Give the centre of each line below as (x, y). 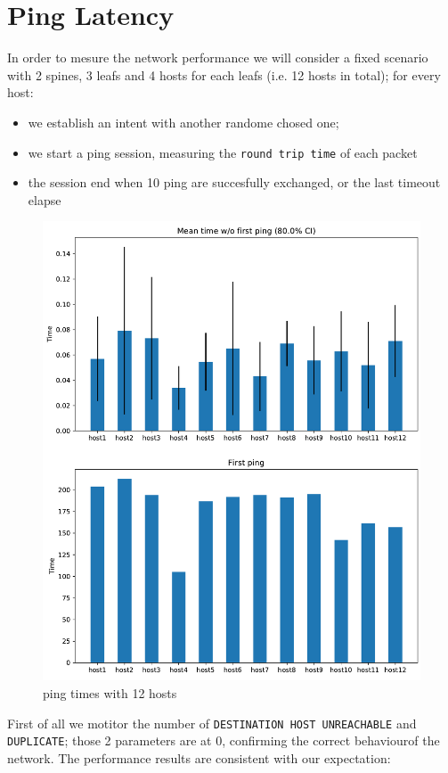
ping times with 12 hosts (110, 693)
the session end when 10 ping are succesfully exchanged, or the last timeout (234, 182)
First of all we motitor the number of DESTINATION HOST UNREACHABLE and (212, 723)
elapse (45, 199)
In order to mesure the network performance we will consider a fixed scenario (218, 58)
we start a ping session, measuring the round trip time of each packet (223, 152)
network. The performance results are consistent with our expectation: (199, 757)
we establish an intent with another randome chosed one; (183, 122)
